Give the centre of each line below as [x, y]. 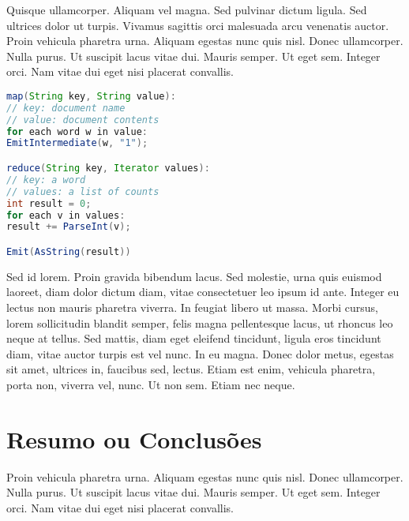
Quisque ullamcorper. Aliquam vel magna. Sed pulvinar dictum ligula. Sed [187, 9]
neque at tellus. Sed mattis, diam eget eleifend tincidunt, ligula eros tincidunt [194, 338]
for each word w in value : [77, 131]
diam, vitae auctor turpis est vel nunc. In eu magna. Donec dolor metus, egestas [200, 353]
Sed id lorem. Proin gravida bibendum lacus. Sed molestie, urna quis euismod [194, 276]
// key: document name [66, 108]
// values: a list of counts [83, 191]
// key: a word [46, 180]
